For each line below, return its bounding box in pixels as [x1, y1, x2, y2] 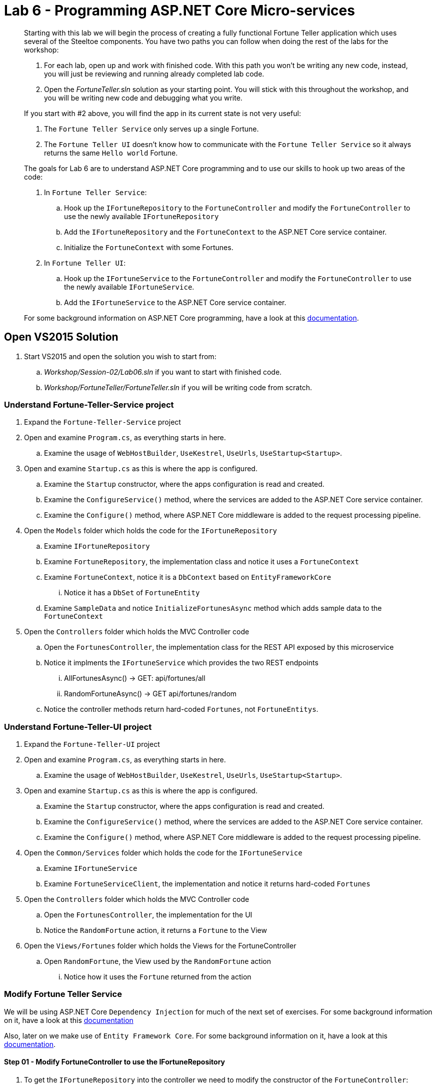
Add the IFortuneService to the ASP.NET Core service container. [64, 298, 286, 307]
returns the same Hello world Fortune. [44, 148, 178, 157]
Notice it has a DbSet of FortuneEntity [64, 588, 200, 597]
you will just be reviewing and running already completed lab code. [44, 69, 264, 78]
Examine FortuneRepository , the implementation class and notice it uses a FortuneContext [44, 557, 359, 566]
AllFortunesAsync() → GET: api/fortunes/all [64, 674, 205, 683]
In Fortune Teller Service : [44, 188, 147, 197]
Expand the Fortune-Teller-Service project [24, 418, 181, 427]
